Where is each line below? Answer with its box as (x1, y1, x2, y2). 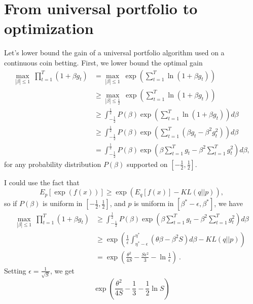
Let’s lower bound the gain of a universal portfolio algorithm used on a (4, 47, 225, 58)
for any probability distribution (4, 158, 101, 169)
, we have (214, 198, 243, 209)
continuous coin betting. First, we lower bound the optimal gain (4, 57, 203, 67)
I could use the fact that (4, 177, 80, 187)
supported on (126, 158, 168, 169)
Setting (4, 265, 26, 276)
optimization (4, 18, 94, 39)
